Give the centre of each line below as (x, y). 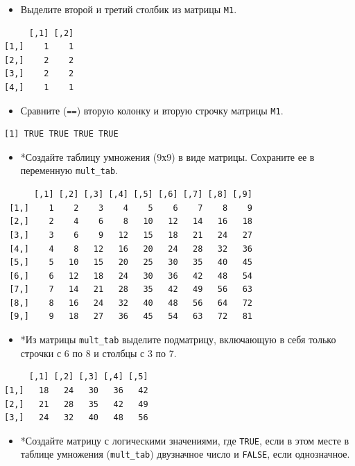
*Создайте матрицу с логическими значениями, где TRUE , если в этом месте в (185, 440)
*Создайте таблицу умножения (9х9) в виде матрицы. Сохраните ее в (167, 156)
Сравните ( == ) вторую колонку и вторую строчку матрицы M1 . (152, 110)
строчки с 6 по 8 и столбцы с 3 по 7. (98, 353)
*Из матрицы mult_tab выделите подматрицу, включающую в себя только (178, 339)
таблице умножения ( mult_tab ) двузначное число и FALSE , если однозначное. (185, 454)
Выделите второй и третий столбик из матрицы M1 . (129, 9)
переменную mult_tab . (69, 170)
